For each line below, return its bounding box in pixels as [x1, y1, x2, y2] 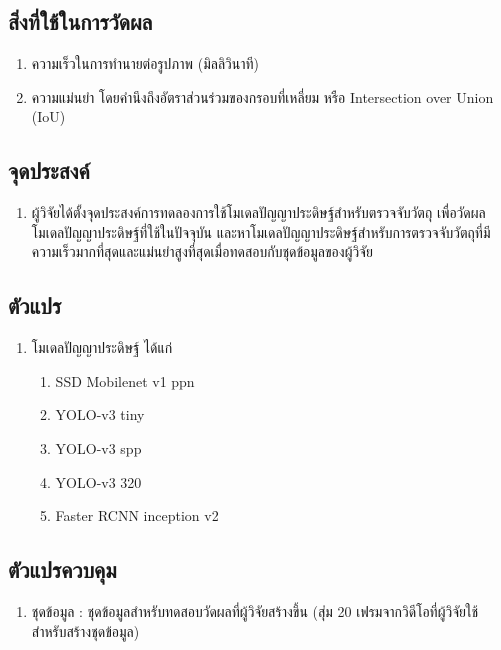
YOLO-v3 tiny [55, 404, 145, 425]
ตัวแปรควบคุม [8, 554, 117, 585]
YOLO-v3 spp [55, 437, 142, 458]
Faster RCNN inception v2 [55, 505, 219, 526]
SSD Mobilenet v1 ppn [55, 370, 195, 391]
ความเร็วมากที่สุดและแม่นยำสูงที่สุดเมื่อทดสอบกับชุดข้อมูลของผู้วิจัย [31, 241, 373, 262]
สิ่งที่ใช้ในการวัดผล [8, 6, 153, 37]
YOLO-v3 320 [55, 471, 142, 492]
